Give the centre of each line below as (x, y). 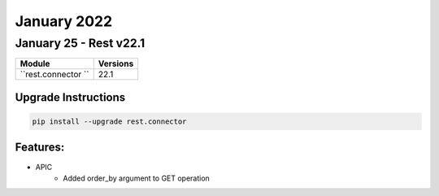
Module (35, 63)
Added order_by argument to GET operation (137, 178)
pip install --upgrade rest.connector (109, 122)
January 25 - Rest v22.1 (80, 43)
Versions (116, 63)
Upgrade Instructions (70, 97)
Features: (40, 148)
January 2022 (64, 21)
